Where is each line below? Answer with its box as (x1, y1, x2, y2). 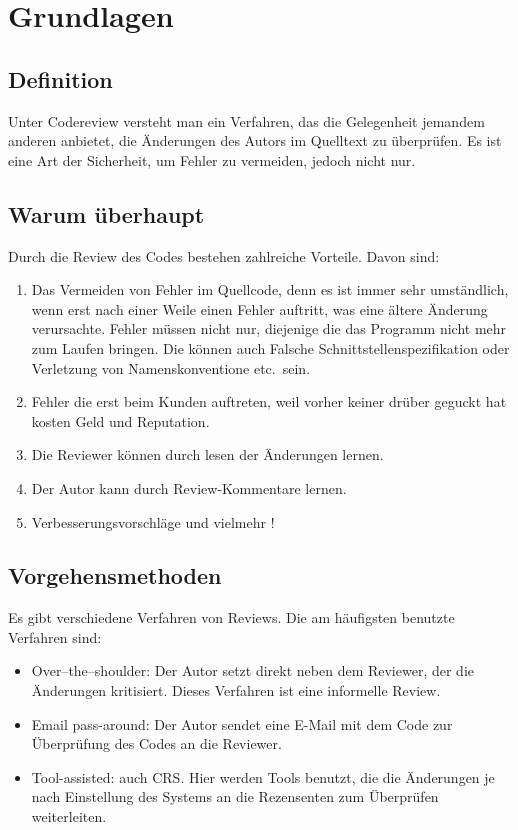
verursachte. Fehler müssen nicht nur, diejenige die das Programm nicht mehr (31, 318, 507, 339)
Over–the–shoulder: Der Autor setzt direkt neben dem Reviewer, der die (31, 660, 474, 681)
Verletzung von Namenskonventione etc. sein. (31, 357, 311, 378)
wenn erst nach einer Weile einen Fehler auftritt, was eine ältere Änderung (31, 298, 488, 319)
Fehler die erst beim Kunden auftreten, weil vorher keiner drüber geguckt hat (31, 391, 507, 412)
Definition (8, 63, 113, 94)
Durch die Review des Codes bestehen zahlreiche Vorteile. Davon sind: (8, 245, 440, 266)
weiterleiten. (31, 806, 107, 827)
